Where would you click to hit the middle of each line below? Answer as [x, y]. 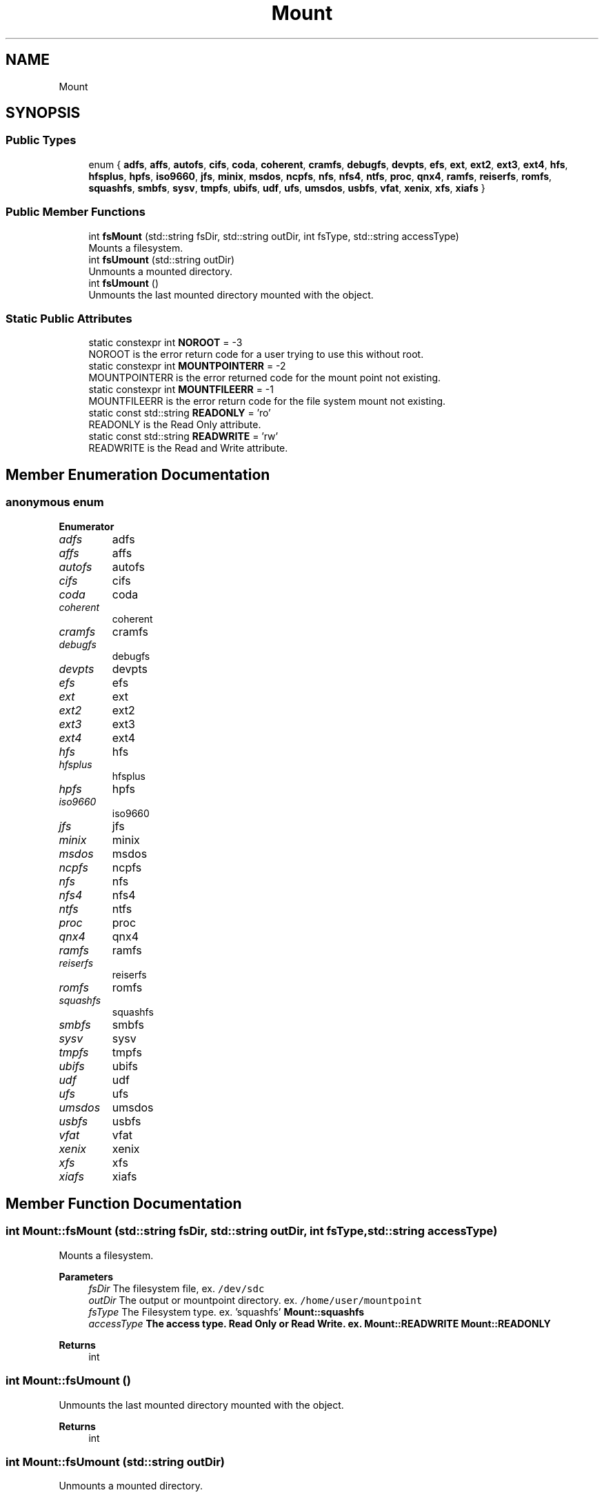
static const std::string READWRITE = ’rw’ [183, 436]
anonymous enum [55, 502]
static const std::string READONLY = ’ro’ [180, 413]
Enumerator [87, 526]
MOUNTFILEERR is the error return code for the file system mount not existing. [267, 401]
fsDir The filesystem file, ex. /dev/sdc [177, 1288]
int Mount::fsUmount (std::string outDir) [115, 1461]
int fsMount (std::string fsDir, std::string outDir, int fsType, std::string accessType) [274, 236]
